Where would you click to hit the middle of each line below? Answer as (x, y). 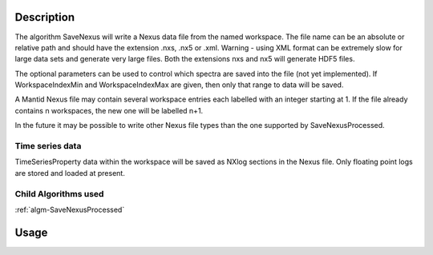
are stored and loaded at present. (70, 173)
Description (45, 17)
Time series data (48, 146)
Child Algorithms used (59, 193)
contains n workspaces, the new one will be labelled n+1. (109, 110)
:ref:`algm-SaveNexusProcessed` (70, 209)
